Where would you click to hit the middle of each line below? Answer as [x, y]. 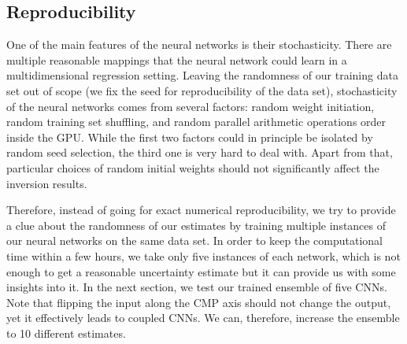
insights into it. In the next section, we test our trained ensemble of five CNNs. [197, 287]
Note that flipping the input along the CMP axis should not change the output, [199, 302]
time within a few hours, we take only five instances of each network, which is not [203, 255]
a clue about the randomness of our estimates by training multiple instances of [196, 225]
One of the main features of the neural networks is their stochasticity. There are [199, 44]
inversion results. [47, 183]
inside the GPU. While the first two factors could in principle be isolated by [190, 137]
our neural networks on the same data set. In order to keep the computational [194, 240]
